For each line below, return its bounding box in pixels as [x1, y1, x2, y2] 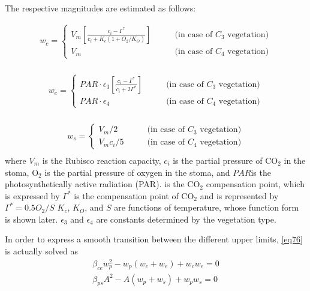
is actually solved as [5, 245, 78, 257]
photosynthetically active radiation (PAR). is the [5, 178, 185, 190]
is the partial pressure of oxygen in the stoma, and [44, 166, 230, 178]
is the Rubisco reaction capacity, [42, 154, 161, 166]
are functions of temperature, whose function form [114, 201, 299, 214]
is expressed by [5, 189, 60, 202]
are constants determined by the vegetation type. [96, 212, 276, 225]
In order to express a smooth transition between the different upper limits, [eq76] [5, 233, 303, 245]
